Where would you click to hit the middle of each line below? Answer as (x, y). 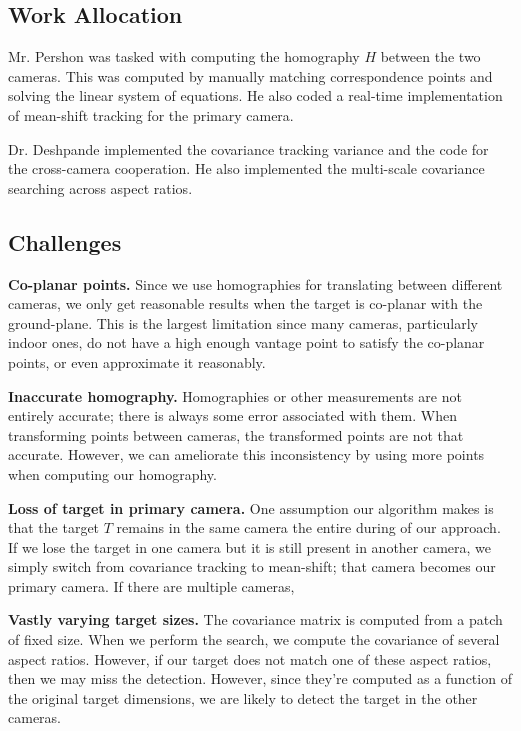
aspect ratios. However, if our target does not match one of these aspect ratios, (250, 658)
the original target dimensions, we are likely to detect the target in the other (243, 697)
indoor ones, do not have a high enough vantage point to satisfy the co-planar (246, 342)
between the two (430, 56)
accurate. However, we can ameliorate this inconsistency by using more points (246, 454)
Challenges (65, 241)
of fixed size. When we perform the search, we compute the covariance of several (254, 639)
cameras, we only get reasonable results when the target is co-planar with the (245, 303)
